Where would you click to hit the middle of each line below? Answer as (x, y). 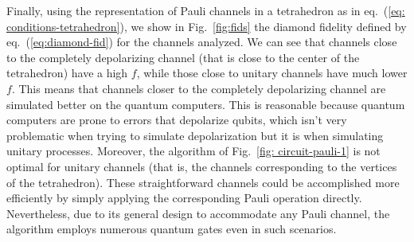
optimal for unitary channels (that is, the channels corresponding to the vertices (202, 166)
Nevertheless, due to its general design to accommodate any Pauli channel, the (198, 213)
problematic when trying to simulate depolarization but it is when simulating (195, 135)
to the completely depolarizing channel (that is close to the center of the (183, 57)
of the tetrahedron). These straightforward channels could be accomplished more (203, 182)
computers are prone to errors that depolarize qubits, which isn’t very (177, 120)
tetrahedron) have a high (67, 73)
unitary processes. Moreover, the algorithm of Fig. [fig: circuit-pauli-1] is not (193, 151)
